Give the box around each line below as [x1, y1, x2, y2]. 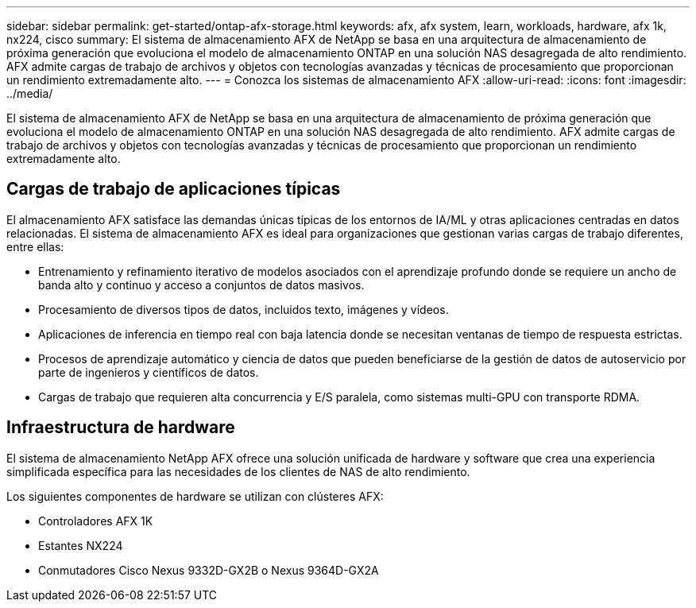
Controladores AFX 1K [38, 513, 153, 528]
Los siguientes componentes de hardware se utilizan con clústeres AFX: [6, 489, 384, 503]
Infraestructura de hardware [6, 417, 235, 438]
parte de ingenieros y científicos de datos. [38, 365, 259, 379]
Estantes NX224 [38, 538, 123, 552]
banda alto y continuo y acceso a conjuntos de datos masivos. [38, 277, 365, 292]
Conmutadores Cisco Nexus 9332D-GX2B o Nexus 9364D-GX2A [38, 563, 379, 577]
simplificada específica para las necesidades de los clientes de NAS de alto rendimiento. [6, 464, 470, 478]
